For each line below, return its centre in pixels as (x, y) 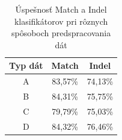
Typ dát (26, 65)
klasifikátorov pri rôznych (61, 21)
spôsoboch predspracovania (61, 33)
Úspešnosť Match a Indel (61, 9)
